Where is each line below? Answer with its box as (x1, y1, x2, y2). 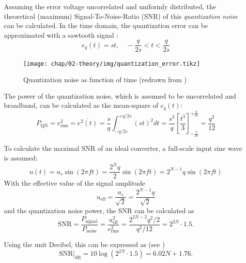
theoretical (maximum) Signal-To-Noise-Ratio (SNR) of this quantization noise (4, 11, 238, 21)
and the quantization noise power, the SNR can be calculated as (4, 205, 194, 215)
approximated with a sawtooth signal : (4, 29, 118, 40)
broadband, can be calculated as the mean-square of (4, 100, 158, 110)
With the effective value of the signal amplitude (4, 178, 145, 188)
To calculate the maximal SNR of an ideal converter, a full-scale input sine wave (4, 143, 242, 153)
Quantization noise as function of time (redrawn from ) (23, 74, 187, 85)
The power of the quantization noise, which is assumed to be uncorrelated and (4, 90, 236, 101)
